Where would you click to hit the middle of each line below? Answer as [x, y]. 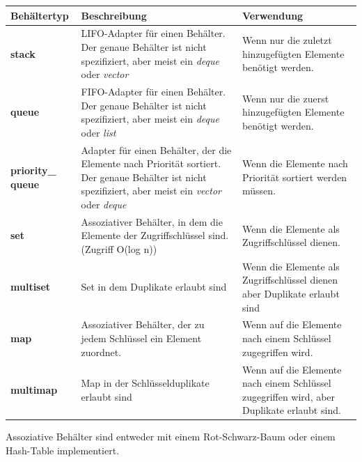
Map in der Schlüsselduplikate [145, 383]
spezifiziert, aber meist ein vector [151, 191]
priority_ [33, 170]
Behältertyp [40, 15]
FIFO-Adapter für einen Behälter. [154, 91]
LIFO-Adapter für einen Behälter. [153, 33]
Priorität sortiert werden [294, 177]
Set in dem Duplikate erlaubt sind [154, 287]
